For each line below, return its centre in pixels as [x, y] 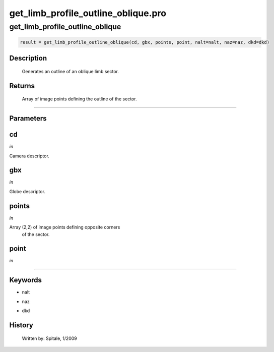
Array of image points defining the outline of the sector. [79, 99]
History [21, 325]
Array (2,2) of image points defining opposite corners [65, 227]
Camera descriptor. [29, 156]
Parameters [28, 119]
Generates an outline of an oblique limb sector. [71, 71]
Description [28, 58]
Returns [22, 86]
